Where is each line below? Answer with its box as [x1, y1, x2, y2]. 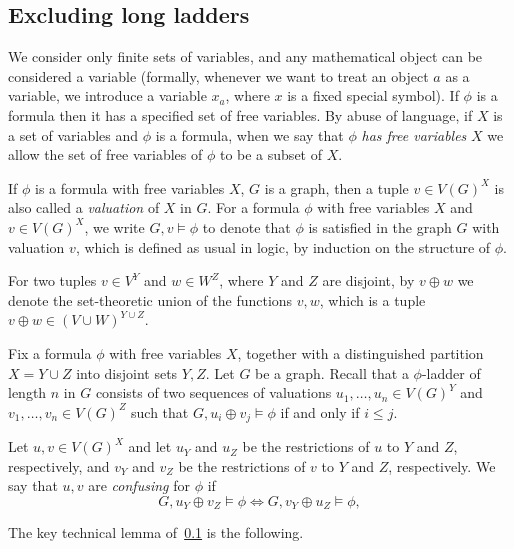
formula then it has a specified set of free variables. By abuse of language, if [8, 104, 473, 125]
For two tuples [8, 270, 97, 291]
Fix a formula [8, 342, 92, 363]
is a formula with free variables [35, 177, 225, 198]
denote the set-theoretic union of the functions [8, 289, 293, 310]
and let [128, 436, 172, 457]
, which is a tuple [319, 289, 426, 310]
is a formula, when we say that [155, 124, 344, 145]
